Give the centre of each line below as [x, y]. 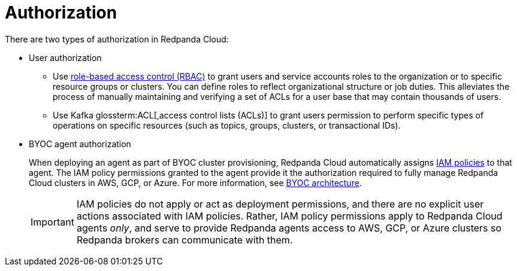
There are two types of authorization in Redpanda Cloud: [117, 39]
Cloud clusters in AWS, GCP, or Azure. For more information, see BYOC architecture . [195, 182]
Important [52, 222]
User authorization [65, 57]
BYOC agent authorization [80, 144]
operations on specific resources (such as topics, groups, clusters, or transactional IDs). [227, 125]
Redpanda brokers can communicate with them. [185, 240]
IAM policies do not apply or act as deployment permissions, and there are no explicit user [280, 204]
